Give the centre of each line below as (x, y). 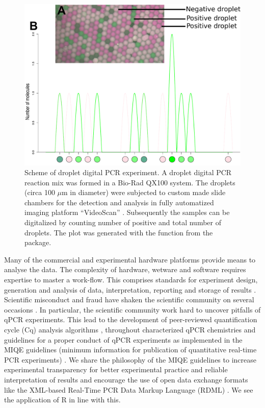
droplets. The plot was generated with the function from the (119, 232)
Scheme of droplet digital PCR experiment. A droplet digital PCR (128, 172)
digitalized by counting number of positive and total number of (123, 222)
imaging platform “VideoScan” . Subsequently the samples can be (127, 212)
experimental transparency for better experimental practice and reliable (116, 369)
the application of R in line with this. (62, 400)
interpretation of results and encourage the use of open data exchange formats (126, 379)
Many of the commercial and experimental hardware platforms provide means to (130, 259)
